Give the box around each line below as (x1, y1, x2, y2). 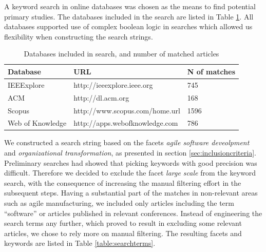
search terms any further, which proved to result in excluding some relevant (4, 218, 242, 228)
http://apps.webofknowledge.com (73, 118, 178, 128)
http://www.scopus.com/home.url (73, 105, 180, 115)
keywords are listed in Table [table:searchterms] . (4, 238, 156, 248)
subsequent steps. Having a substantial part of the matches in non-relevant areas (4, 187, 258, 198)
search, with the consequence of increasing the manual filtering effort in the (4, 177, 241, 188)
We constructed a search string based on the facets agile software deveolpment (4, 137, 250, 148)
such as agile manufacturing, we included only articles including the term (4, 198, 234, 208)
